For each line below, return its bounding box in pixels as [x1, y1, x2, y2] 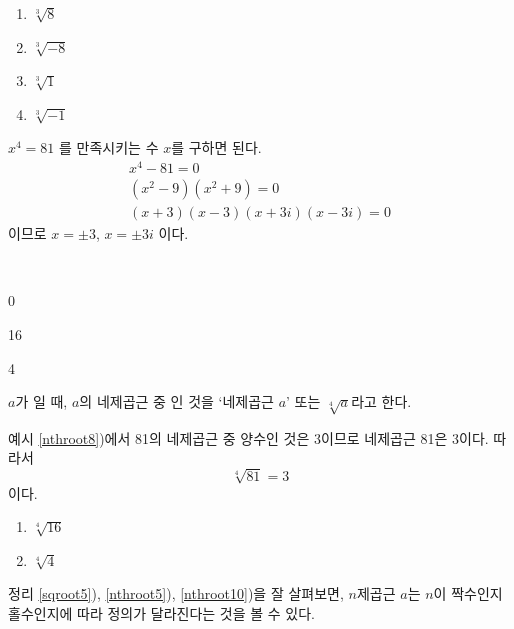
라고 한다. [351, 391, 412, 412]
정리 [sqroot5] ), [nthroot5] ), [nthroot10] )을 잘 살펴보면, [8, 583, 344, 604]
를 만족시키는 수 [59, 137, 159, 158]
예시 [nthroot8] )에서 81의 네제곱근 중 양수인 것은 [8, 427, 310, 448]
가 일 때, [15, 391, 68, 412]
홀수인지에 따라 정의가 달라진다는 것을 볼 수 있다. [8, 602, 316, 623]
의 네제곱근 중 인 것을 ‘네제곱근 [79, 391, 274, 412]
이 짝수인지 [433, 583, 503, 604]
